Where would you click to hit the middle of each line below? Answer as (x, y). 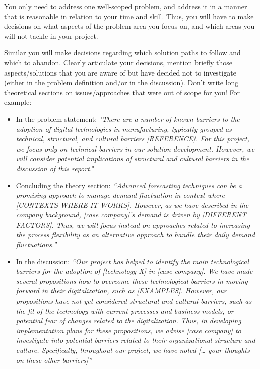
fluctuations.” (36, 244)
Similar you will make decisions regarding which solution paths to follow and (122, 53)
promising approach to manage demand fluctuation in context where (120, 195)
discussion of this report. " (55, 168)
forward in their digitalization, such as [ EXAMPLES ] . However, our (121, 291)
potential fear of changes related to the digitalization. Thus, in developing (128, 320)
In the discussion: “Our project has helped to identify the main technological (132, 261)
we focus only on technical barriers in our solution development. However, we (135, 148)
